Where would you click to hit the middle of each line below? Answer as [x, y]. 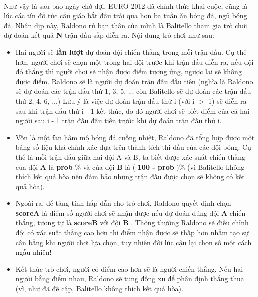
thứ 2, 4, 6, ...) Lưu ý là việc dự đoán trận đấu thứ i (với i [105, 101]
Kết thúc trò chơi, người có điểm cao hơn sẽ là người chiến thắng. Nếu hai [129, 268]
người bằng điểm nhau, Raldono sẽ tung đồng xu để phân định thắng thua [130, 278]
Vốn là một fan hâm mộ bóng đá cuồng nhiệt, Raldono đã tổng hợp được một [135, 137]
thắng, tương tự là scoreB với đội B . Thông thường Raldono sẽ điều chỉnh [132, 222]
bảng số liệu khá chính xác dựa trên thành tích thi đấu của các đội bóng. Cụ [133, 147]
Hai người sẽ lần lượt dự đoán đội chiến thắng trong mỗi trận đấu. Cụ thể [131, 52]
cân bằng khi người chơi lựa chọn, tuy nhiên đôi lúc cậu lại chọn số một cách [133, 242]
